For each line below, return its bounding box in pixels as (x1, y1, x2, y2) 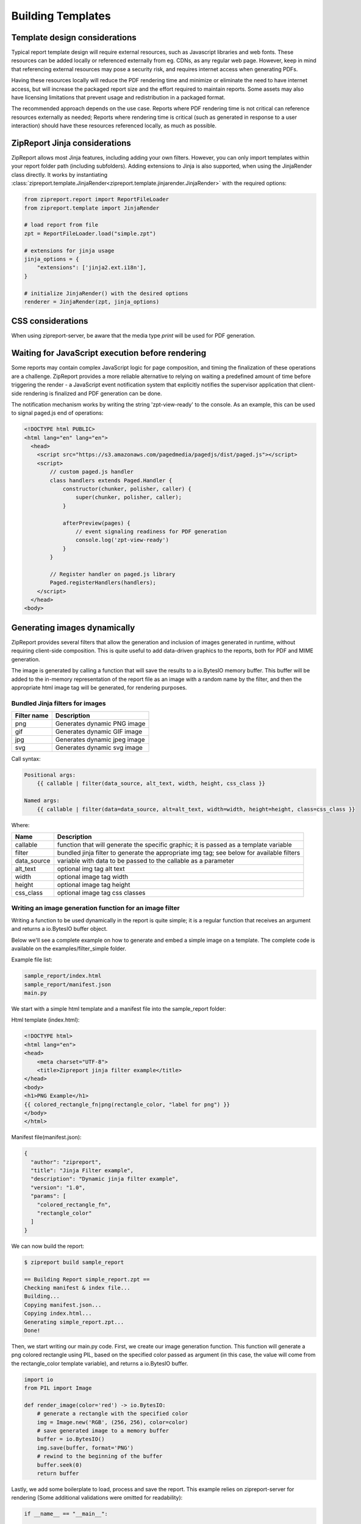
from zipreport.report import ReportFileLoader (24, 196, 169, 203)
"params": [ (30, 1192, 66, 1200)
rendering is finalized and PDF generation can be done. (23, 390, 162, 397)
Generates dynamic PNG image (55, 719, 146, 728)
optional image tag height (57, 881, 130, 889)
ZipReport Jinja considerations (11, 138, 131, 148)
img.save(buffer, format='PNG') (37, 1444, 134, 1451)
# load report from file (24, 221, 99, 229)
